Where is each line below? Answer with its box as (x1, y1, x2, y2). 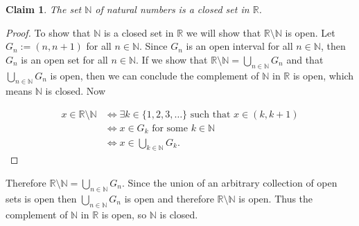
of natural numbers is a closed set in (95, 2, 249, 16)
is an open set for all (21, 52, 108, 66)
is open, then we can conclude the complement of (50, 68, 259, 82)
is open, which (292, 68, 354, 82)
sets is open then (6, 191, 77, 205)
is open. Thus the (238, 191, 313, 205)
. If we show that (136, 52, 208, 66)
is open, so (101, 207, 147, 221)
